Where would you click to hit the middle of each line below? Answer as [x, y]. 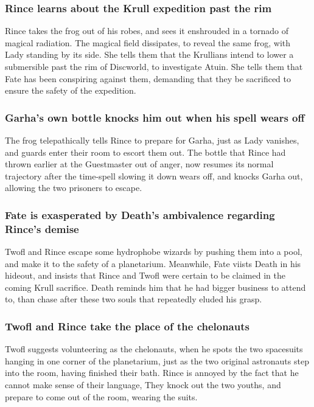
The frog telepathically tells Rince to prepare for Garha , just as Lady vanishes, [152, 140]
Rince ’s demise [42, 228]
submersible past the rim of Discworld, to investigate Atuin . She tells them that [154, 66]
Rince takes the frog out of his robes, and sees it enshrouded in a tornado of [147, 31]
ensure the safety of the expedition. [71, 90]
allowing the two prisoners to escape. [74, 188]
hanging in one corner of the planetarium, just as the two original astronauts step [157, 360]
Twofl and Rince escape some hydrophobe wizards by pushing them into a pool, [154, 252]
